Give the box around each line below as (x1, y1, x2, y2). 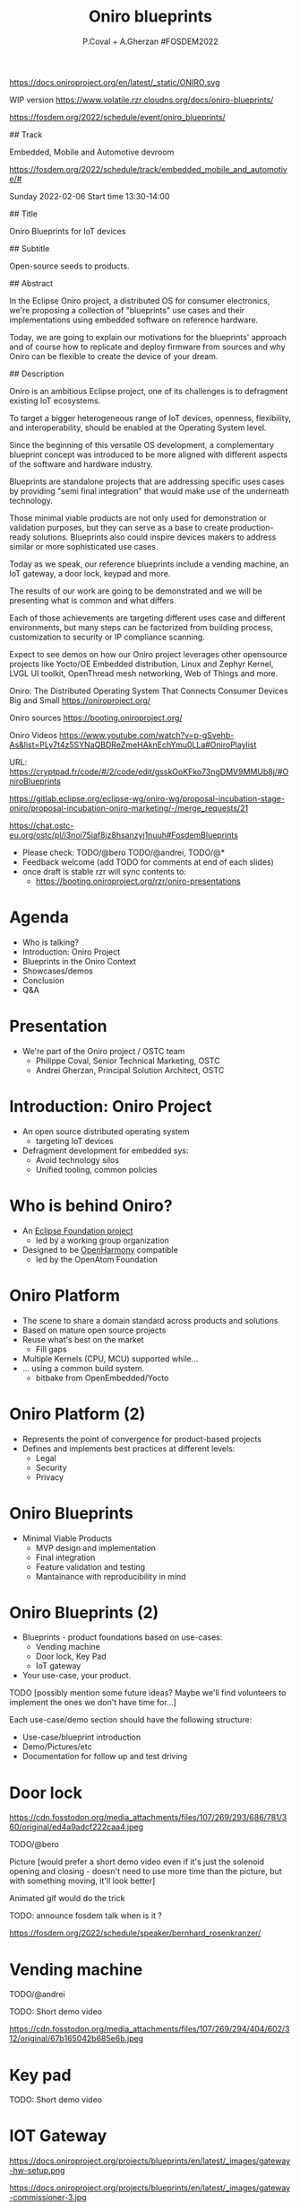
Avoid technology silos (35, 1154, 119, 1165)
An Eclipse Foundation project (21, 1225, 133, 1236)
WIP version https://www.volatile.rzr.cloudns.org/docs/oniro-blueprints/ (9, 94, 274, 105)
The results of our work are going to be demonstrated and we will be (9, 586, 262, 596)
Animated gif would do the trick (9, 1893, 125, 1904)
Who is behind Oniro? (9, 1195, 173, 1216)
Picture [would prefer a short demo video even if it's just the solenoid (9, 1856, 265, 1867)
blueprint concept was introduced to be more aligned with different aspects (9, 449, 288, 460)
